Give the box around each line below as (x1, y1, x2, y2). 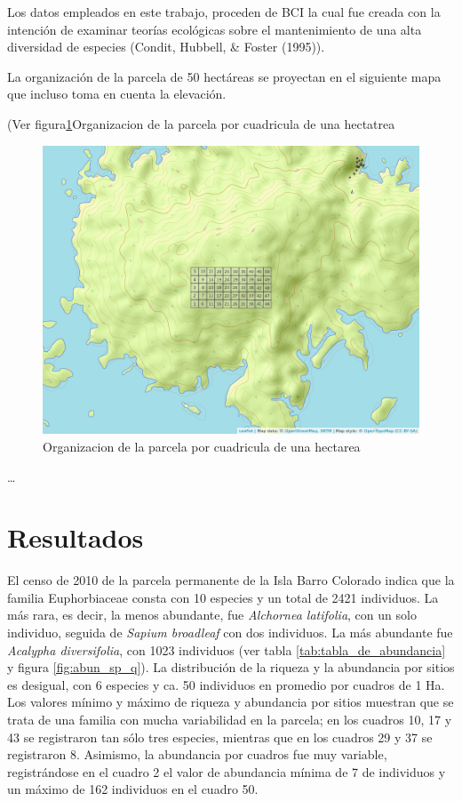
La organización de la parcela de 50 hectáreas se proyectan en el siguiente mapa (7, 67, 442, 85)
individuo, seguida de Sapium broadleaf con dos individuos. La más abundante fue (7, 623, 453, 642)
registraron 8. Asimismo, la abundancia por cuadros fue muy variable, (7, 745, 387, 764)
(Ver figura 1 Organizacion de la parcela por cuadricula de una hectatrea (7, 114, 395, 132)
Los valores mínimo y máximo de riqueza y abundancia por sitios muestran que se (7, 693, 454, 711)
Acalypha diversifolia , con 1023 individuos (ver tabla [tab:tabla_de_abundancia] (7, 640, 446, 659)
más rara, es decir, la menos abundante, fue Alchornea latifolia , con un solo (7, 605, 417, 624)
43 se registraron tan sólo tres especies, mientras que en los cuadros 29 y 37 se (7, 727, 433, 746)
